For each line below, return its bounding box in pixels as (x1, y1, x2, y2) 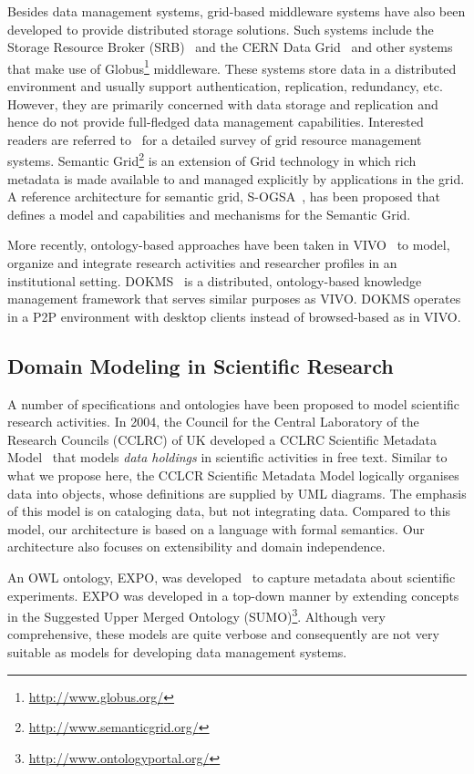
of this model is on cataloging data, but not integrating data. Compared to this (7, 501, 451, 521)
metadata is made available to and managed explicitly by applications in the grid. (7, 169, 465, 188)
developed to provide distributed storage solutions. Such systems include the (7, 19, 434, 38)
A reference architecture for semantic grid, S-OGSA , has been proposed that (7, 187, 441, 206)
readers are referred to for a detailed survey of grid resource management (7, 129, 422, 149)
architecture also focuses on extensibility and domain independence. (7, 537, 386, 556)
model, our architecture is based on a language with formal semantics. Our (7, 519, 425, 538)
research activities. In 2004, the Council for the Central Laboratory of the (7, 412, 419, 431)
